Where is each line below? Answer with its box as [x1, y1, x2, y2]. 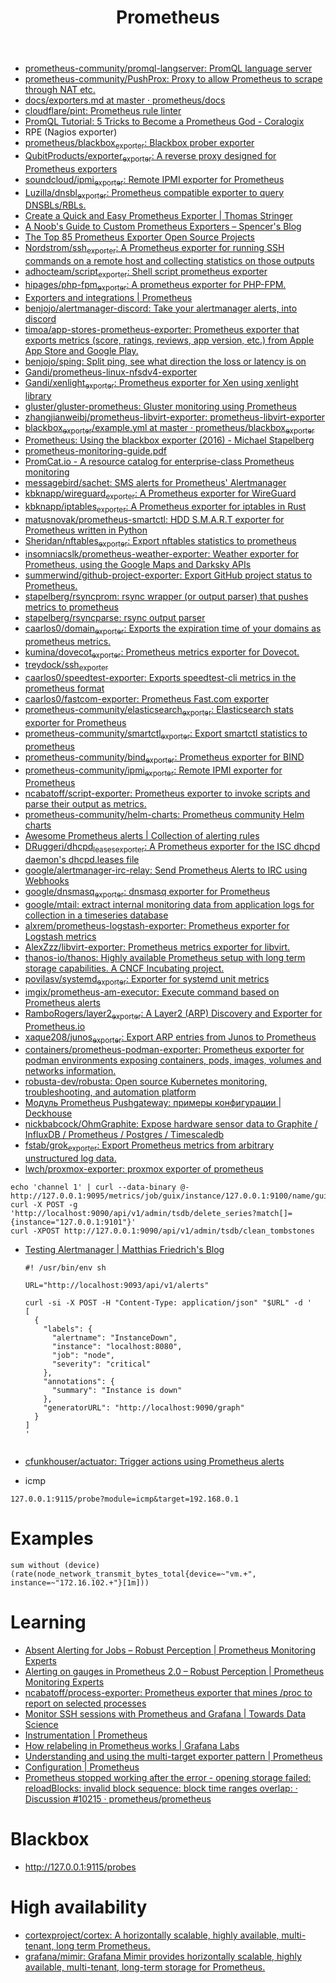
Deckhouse [24, 1107, 73, 1120]
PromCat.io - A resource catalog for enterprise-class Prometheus [24, 456, 295, 468]
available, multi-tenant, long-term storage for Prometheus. [24, 1961, 266, 1973]
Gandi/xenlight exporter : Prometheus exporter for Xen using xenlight [24, 376, 299, 391]
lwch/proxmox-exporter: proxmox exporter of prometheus [24, 1163, 264, 1175]
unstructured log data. [24, 1152, 117, 1165]
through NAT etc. [24, 84, 96, 96]
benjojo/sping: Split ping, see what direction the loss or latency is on [24, 355, 307, 367]
